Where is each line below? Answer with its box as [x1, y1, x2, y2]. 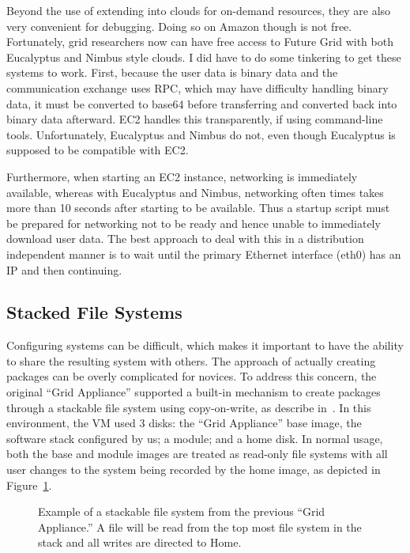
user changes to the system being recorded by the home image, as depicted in [6, 461, 381, 478]
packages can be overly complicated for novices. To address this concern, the [6, 368, 377, 384]
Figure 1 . [6, 476, 52, 493]
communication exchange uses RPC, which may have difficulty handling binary [6, 79, 389, 96]
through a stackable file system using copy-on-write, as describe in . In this [6, 399, 371, 415]
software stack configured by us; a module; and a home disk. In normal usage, [6, 430, 383, 446]
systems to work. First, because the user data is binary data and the [6, 64, 338, 81]
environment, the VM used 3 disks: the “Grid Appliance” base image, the [6, 415, 362, 431]
